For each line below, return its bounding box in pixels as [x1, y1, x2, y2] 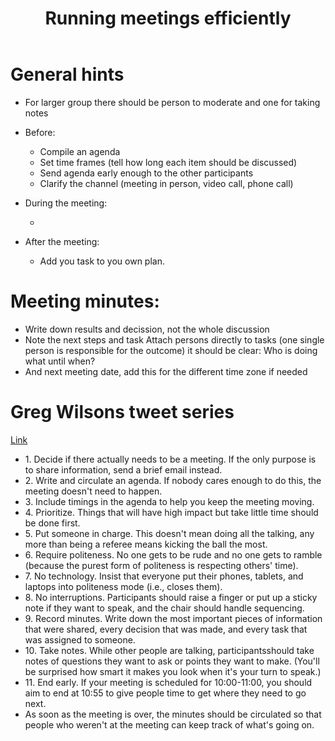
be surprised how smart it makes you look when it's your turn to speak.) [24, 665, 322, 677]
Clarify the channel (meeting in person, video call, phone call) [39, 177, 294, 189]
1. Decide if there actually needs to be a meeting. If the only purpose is [24, 453, 317, 465]
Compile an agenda [39, 145, 121, 157]
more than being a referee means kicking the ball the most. [24, 538, 268, 550]
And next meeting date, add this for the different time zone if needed [24, 365, 308, 377]
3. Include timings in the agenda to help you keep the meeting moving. [24, 495, 315, 507]
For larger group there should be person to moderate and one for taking [24, 96, 321, 108]
